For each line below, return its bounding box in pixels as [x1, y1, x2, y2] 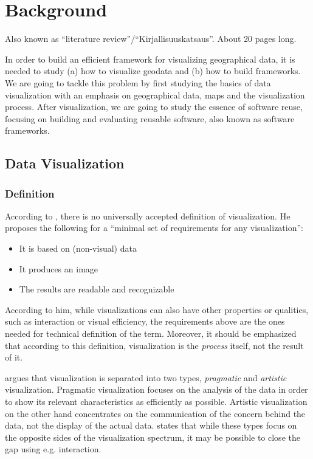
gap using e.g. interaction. [5, 443, 101, 455]
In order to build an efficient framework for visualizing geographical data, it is [5, 52, 295, 65]
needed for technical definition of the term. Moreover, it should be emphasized [5, 327, 297, 340]
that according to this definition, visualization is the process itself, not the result [5, 339, 304, 351]
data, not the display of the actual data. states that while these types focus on [5, 419, 297, 432]
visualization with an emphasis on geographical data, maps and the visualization [5, 88, 305, 101]
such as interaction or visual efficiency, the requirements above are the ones [5, 315, 285, 328]
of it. [5, 351, 23, 364]
